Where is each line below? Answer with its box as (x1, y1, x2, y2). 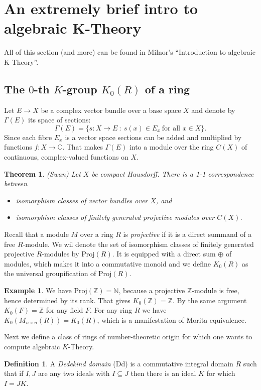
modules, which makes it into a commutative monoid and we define (4, 258, 211, 269)
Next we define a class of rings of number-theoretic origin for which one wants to (4, 331, 252, 342)
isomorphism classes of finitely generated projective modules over (16, 212, 215, 222)
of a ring (145, 81, 190, 96)
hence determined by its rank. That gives (4, 295, 130, 305)
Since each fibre (4, 132, 52, 142)
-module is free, (192, 285, 239, 296)
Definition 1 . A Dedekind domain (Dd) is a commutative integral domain (4, 358, 233, 368)
